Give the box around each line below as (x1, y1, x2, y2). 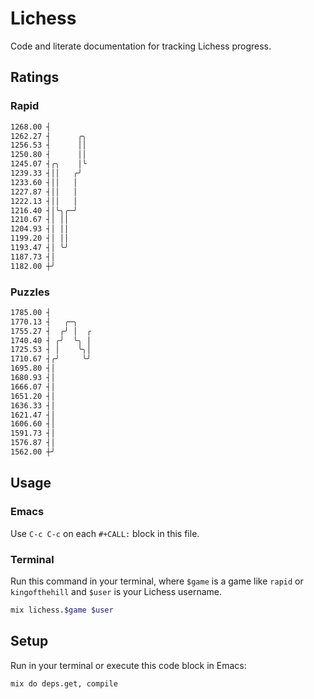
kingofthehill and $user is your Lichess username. (10, 585, 222, 597)
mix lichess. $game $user (10, 605, 114, 615)
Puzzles (10, 285, 50, 299)
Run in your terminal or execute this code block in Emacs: (10, 659, 247, 671)
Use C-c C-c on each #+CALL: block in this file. (10, 527, 200, 539)
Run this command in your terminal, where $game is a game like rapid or (10, 575, 304, 587)
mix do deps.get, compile (10, 678, 118, 689)
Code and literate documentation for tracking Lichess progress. (10, 40, 272, 52)
